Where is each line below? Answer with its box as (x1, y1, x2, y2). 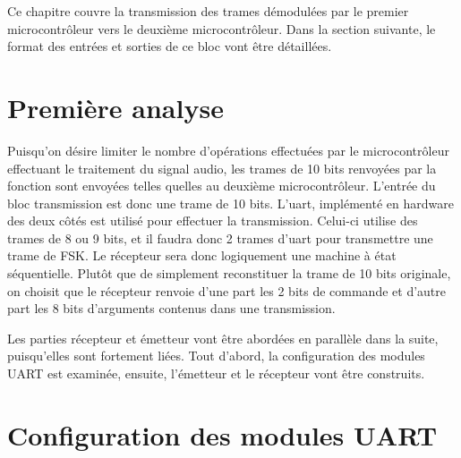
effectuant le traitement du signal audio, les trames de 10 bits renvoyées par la (7, 158, 437, 177)
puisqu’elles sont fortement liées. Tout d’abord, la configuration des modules (7, 346, 425, 365)
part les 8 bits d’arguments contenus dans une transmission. (7, 299, 336, 318)
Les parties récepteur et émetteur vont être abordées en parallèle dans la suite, (7, 328, 439, 347)
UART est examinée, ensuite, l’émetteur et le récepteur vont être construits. (7, 364, 425, 383)
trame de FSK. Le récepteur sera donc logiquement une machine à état (7, 246, 397, 265)
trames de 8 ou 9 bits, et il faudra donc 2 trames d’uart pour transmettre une (7, 228, 433, 247)
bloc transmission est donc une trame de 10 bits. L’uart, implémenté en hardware (7, 193, 454, 212)
